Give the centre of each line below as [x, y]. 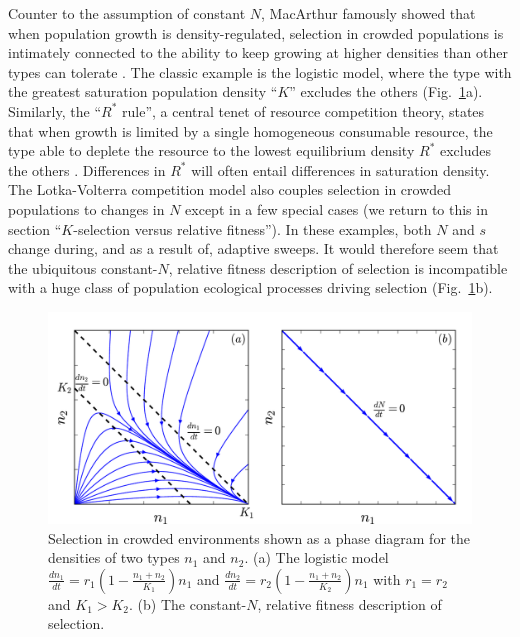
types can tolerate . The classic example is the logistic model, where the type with [260, 71]
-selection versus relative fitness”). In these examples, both [252, 228]
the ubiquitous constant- [83, 267]
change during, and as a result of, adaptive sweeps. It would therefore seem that [253, 248]
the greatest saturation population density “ [143, 91]
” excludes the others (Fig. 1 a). [386, 91]
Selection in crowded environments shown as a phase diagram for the [259, 537]
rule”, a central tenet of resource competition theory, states [303, 110]
